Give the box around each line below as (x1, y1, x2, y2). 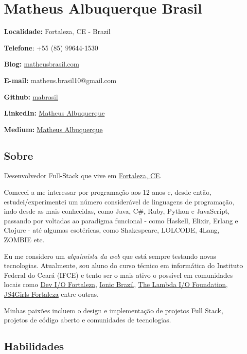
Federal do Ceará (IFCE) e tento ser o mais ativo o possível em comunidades (4, 270, 233, 280)
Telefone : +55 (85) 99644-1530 (4, 42, 98, 52)
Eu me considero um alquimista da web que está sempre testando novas (4, 251, 216, 261)
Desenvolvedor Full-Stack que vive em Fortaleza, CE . (4, 170, 162, 181)
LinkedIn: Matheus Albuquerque (4, 108, 105, 118)
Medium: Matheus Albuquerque (4, 124, 103, 134)
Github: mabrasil (4, 91, 58, 101)
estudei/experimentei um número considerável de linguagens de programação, (4, 196, 234, 206)
